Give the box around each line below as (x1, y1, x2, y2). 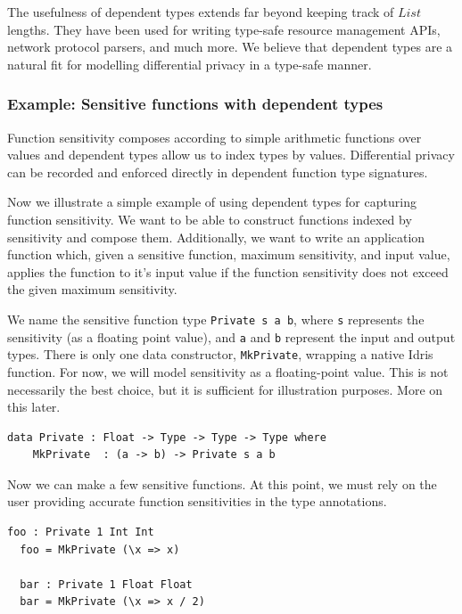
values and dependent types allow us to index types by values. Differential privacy (7, 145, 455, 164)
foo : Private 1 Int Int (7, 526, 154, 539)
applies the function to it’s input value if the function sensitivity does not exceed (7, 262, 449, 281)
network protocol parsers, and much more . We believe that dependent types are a (7, 37, 453, 56)
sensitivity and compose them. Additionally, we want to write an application (7, 227, 425, 246)
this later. (7, 397, 61, 416)
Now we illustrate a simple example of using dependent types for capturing (7, 192, 417, 211)
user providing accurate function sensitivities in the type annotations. (7, 492, 387, 511)
